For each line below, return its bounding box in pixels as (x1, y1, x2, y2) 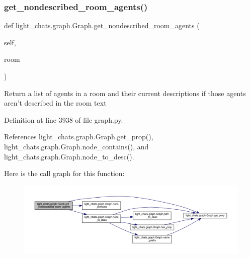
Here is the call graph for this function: (4, 168, 125, 179)
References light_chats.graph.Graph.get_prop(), (4, 131, 153, 142)
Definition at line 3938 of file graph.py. (4, 114, 123, 125)
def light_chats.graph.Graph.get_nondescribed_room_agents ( (4, 20, 200, 31)
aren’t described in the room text (4, 98, 107, 108)
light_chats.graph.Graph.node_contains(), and (4, 141, 149, 151)
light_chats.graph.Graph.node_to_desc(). (4, 151, 134, 161)
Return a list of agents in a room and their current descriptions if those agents (4, 88, 246, 98)
